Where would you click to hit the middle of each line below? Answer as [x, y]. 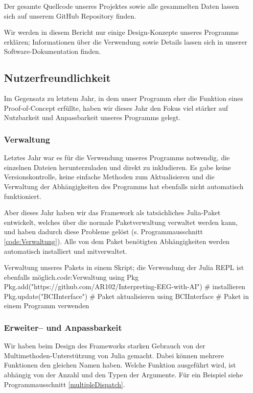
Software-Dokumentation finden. [52, 51]
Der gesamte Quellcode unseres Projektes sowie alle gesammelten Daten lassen [122, 6]
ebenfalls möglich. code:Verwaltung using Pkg [71, 277]
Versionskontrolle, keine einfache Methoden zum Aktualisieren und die [109, 177]
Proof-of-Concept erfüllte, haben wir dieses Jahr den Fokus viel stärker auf [116, 108]
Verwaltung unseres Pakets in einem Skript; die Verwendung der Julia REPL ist [124, 267]
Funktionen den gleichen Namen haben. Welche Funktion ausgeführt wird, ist [120, 365]
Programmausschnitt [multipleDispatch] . [65, 384]
